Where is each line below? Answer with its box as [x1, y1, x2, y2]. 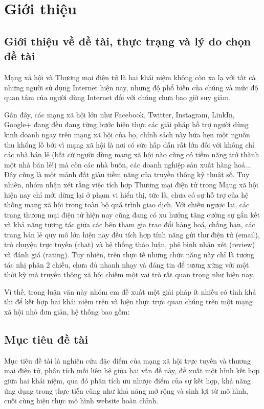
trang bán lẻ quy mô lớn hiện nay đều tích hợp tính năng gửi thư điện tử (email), [4, 229, 260, 239]
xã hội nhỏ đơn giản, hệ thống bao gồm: [4, 306, 130, 317]
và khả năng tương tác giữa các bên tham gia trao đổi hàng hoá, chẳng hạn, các [4, 219, 255, 230]
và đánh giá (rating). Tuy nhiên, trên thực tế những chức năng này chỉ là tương [4, 249, 254, 260]
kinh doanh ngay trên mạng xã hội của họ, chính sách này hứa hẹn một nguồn [4, 129, 250, 139]
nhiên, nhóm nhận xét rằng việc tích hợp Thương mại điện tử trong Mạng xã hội [4, 179, 258, 189]
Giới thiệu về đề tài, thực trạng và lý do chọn [4, 33, 251, 49]
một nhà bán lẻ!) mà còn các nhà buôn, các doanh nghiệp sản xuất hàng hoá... [4, 159, 251, 170]
